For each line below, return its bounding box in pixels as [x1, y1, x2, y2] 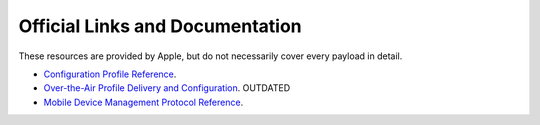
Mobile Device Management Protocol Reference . [43, 96, 244, 108]
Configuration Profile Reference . [43, 68, 177, 80]
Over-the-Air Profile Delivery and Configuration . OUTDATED [43, 82, 290, 94]
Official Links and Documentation [18, 15, 302, 37]
